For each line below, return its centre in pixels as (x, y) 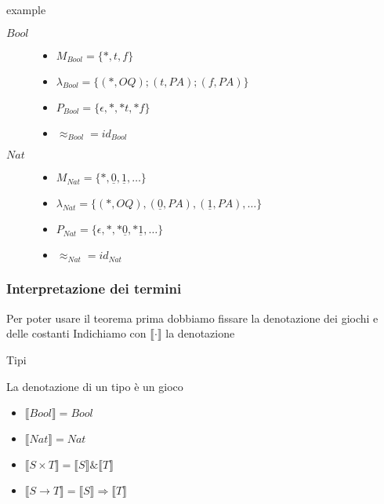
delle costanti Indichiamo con (76, 333)
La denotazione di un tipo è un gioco (95, 386)
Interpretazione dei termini (94, 289)
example (26, 9)
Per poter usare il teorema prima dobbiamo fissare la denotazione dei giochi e (192, 318)
